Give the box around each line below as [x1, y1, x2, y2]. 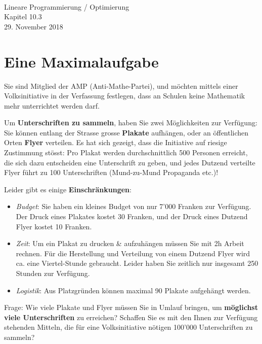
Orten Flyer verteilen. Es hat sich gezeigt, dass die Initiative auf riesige [4, 137, 227, 148]
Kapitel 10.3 [4, 11, 42, 22]
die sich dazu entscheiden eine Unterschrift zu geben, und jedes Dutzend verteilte [4, 157, 255, 167]
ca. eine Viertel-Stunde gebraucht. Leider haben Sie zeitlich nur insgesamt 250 [16, 258, 258, 268]
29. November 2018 [4, 21, 63, 31]
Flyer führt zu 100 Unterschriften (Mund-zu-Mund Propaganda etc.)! [4, 167, 219, 178]
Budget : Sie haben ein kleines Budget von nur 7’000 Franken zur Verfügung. [16, 201, 251, 212]
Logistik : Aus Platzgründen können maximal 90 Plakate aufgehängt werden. [16, 285, 251, 295]
